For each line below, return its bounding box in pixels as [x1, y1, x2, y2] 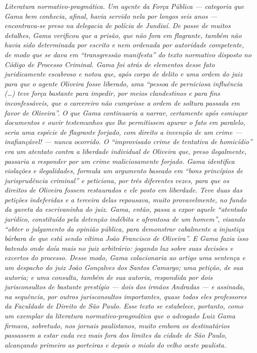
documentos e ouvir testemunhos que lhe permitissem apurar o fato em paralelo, [4, 117, 246, 127]
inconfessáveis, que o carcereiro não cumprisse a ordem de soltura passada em [4, 97, 240, 108]
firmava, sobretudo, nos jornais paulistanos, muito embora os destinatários [4, 320, 230, 330]
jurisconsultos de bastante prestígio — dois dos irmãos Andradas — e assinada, [4, 281, 245, 292]
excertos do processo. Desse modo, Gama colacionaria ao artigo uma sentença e [4, 252, 246, 263]
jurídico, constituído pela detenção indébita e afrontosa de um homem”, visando [4, 214, 245, 224]
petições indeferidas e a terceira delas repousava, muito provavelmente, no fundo [4, 194, 247, 204]
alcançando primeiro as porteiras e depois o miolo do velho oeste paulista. [4, 339, 226, 350]
